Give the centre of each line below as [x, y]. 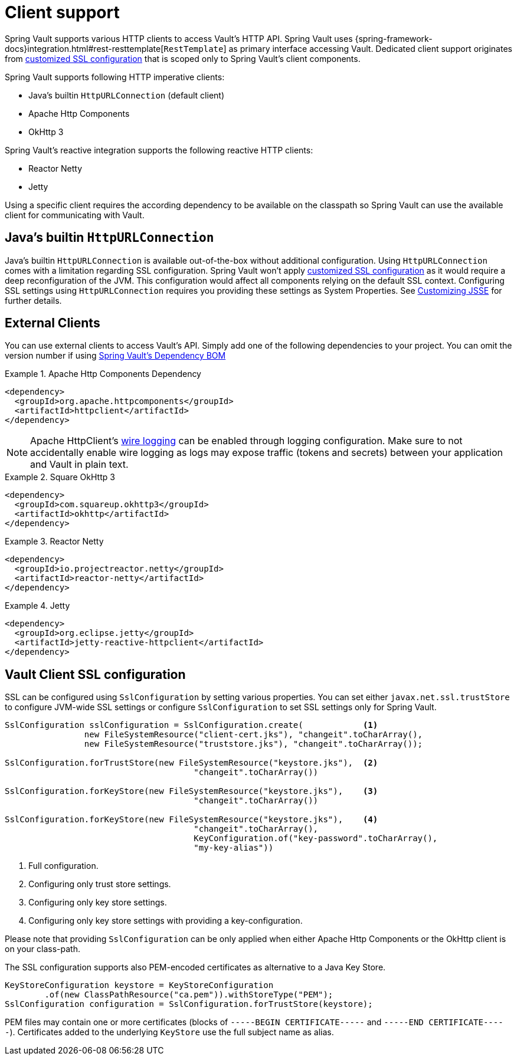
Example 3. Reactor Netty [54, 542]
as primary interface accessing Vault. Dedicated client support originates [370, 48]
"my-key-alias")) [234, 848]
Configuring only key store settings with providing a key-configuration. [166, 921]
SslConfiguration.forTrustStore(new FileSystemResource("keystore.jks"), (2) [192, 763]
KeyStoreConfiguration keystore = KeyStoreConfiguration [139, 985]
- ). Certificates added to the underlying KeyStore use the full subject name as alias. [169, 1032]
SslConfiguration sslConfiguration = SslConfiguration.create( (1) [192, 725]
